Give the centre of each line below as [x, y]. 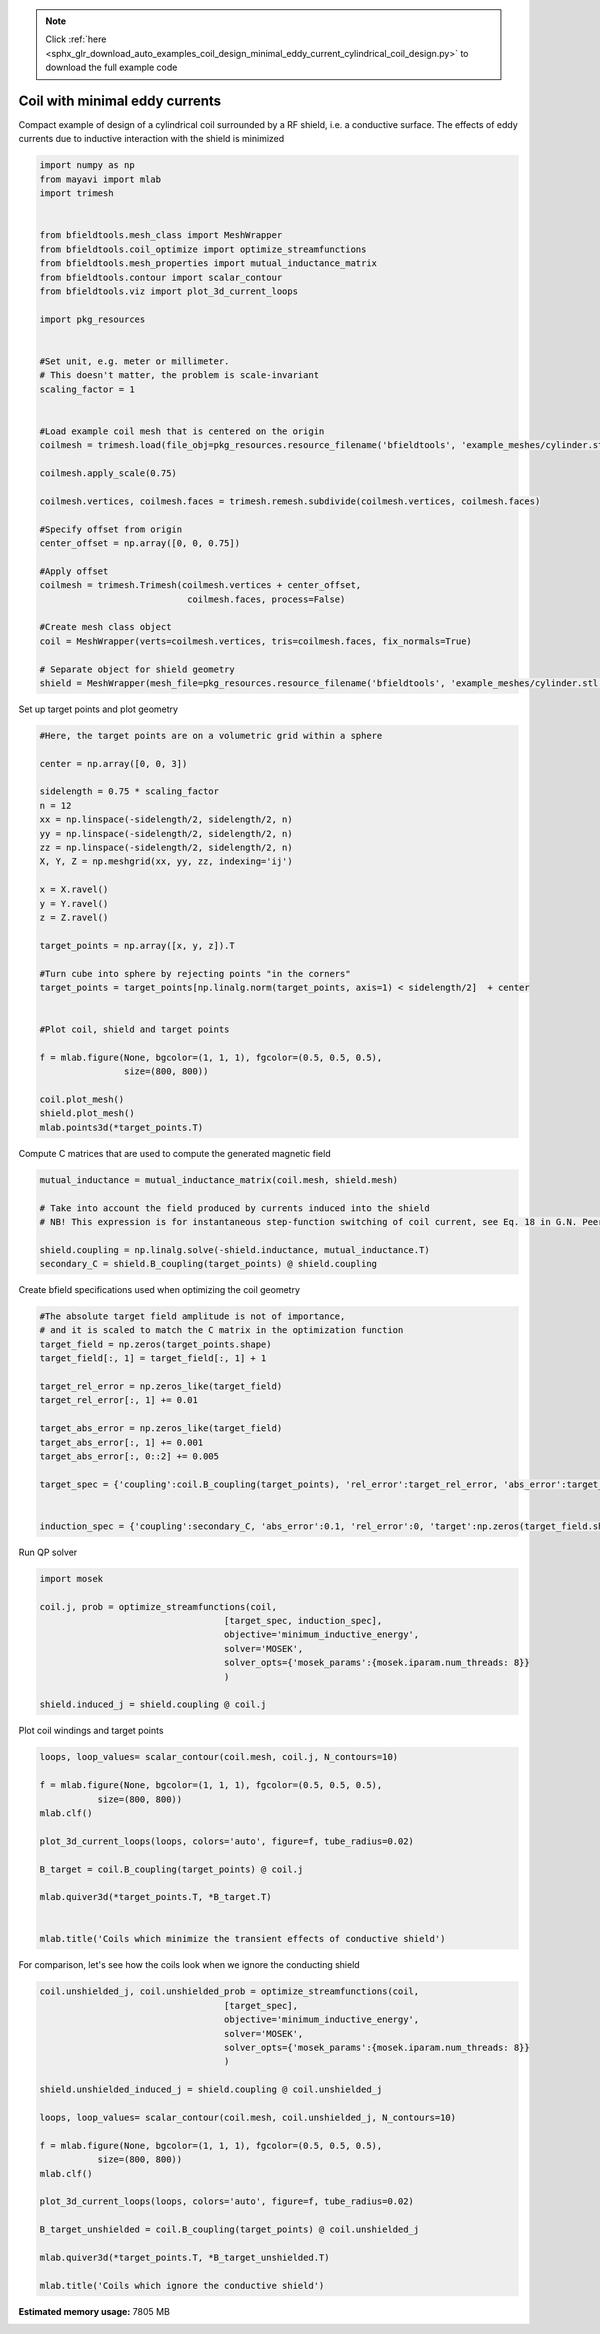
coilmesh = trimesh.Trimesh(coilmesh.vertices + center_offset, [200, 585]
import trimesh [76, 193]
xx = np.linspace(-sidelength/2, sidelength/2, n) [166, 819]
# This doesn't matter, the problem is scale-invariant [179, 375]
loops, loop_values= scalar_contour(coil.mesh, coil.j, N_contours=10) [219, 1757]
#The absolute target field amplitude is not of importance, [192, 1316]
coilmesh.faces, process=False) [266, 599]
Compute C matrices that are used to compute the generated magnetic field [174, 1153]
